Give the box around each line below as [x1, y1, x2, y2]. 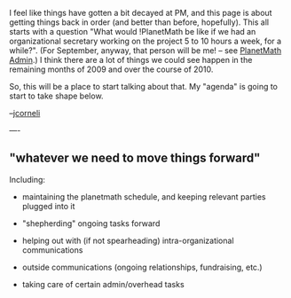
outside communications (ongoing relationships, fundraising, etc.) [21, 262, 263, 272]
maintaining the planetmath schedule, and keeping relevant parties [21, 191, 266, 202]
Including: [9, 174, 46, 184]
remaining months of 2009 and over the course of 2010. [9, 64, 214, 74]
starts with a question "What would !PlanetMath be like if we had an [9, 27, 256, 36]
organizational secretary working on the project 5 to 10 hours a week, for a [9, 35, 282, 46]
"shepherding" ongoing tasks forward [21, 217, 161, 229]
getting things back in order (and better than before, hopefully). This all [9, 17, 269, 27]
